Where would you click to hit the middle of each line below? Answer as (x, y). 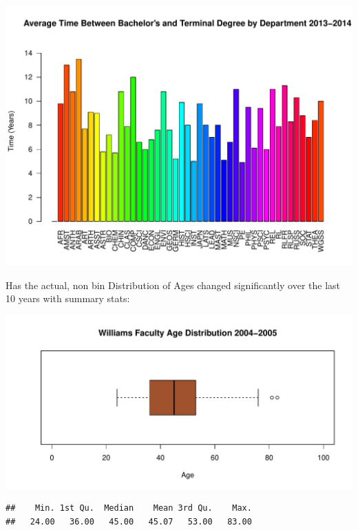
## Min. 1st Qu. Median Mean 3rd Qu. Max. (129, 508)
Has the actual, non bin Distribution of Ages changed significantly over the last (173, 285)
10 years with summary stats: (68, 298)
